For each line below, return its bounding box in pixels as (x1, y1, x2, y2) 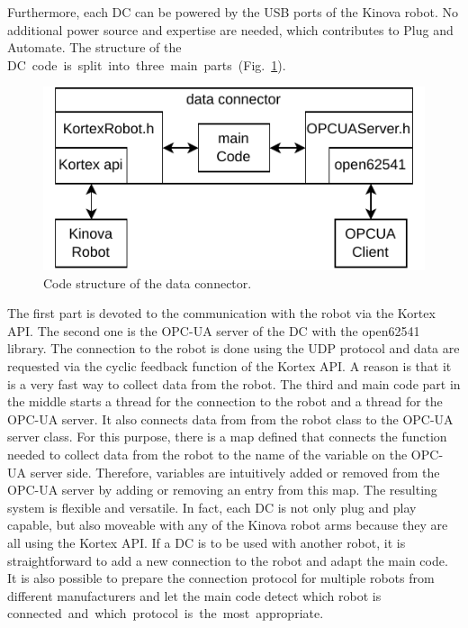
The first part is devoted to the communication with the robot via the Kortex (7, 304, 436, 323)
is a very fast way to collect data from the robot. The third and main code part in (7, 374, 461, 393)
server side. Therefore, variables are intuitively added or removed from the (30, 462, 440, 481)
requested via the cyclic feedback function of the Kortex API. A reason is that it (7, 356, 452, 375)
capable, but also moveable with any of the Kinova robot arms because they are (7, 515, 448, 534)
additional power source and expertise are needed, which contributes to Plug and (7, 20, 454, 39)
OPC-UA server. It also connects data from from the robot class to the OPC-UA (7, 409, 454, 428)
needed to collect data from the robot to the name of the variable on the (7, 444, 408, 463)
